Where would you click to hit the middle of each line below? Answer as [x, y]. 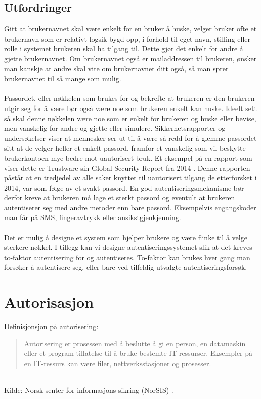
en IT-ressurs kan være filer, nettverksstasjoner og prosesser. [118, 363]
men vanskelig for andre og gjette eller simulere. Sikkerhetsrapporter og [115, 128]
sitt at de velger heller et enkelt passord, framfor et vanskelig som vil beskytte [125, 148]
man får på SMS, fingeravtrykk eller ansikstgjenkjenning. [93, 217]
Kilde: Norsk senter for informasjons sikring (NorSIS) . [89, 390]
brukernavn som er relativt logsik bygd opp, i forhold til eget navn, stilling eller [127, 38]
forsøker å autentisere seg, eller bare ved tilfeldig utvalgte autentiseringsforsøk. [126, 267]
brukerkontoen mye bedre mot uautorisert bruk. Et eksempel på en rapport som [128, 157]
